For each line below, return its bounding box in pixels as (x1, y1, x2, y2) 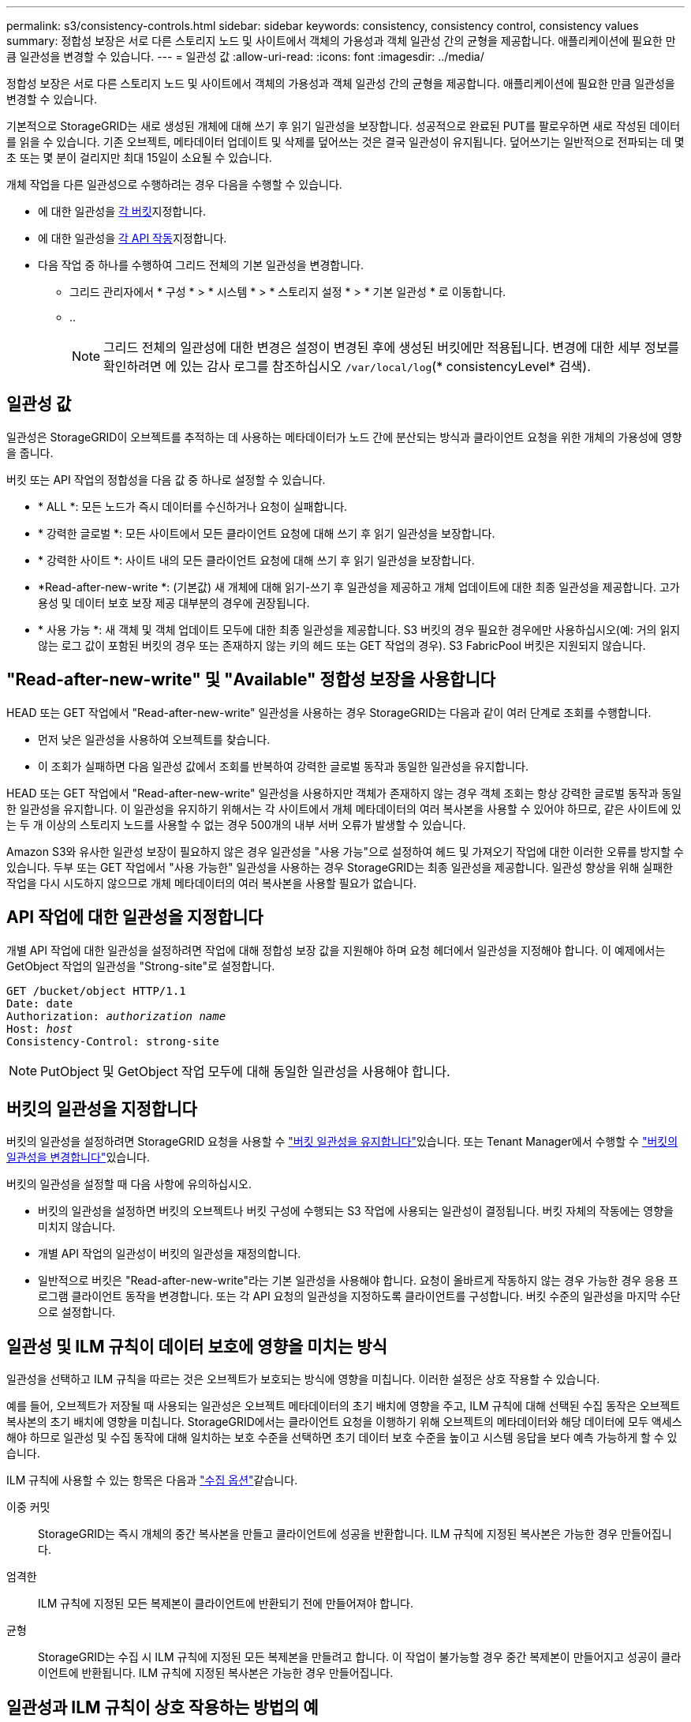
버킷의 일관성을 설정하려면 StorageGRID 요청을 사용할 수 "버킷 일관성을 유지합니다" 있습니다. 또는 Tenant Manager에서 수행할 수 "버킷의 (6, 1135, 678, 1149)
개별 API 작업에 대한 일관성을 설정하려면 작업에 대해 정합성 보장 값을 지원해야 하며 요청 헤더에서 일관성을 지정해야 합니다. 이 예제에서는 (6, 943, 666, 957)
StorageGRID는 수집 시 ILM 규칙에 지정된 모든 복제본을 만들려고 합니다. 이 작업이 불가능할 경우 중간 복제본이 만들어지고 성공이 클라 (38, 1650, 682, 1664)
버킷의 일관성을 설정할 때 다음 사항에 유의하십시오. (6, 1177, 252, 1191)
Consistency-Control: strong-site (6, 1034, 219, 1048)
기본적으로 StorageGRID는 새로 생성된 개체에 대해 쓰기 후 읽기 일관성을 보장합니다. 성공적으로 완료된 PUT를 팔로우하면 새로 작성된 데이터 (6, 119, 681, 133)
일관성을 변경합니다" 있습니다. (6, 1150, 150, 1165)
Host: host (6, 1022, 73, 1035)
